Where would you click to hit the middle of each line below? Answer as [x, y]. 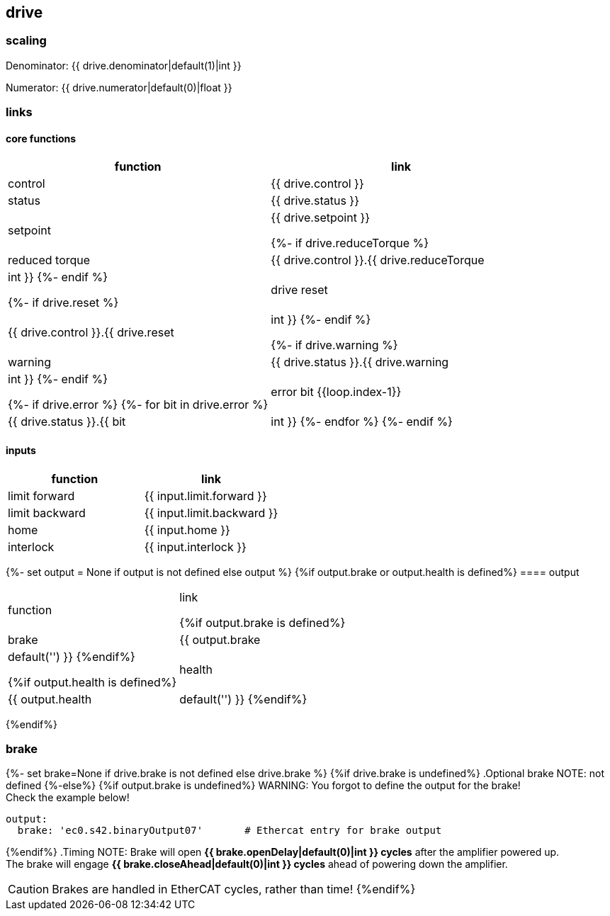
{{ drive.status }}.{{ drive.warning [360, 362]
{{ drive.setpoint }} [321, 218]
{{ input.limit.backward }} [211, 513]
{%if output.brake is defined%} [262, 622]
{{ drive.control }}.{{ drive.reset [91, 333]
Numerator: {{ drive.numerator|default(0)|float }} [119, 87]
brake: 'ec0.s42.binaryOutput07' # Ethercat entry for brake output [230, 831]
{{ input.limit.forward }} [205, 496]
